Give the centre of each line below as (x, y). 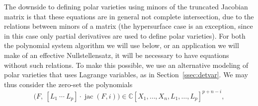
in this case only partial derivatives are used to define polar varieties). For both (125, 35)
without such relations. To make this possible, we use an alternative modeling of (126, 65)
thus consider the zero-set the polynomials (68, 84)
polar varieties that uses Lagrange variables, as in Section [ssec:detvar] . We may (126, 75)
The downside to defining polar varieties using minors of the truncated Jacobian (126, 6)
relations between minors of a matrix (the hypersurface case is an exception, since (129, 26)
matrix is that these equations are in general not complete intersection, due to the (129, 16)
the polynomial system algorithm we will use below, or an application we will (122, 45)
